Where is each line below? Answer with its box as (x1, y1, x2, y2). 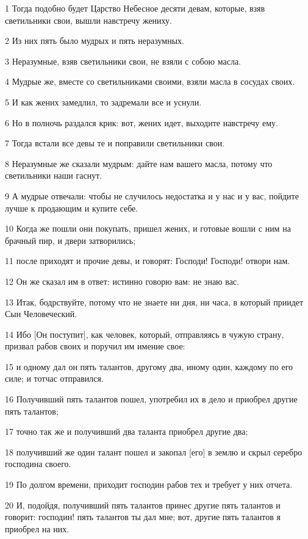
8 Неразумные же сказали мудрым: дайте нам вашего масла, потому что (5, 157, 273, 170)
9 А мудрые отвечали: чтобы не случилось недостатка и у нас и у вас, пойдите (5, 189, 299, 202)
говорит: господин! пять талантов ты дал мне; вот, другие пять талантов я (5, 510, 281, 523)
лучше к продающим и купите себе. (5, 201, 138, 214)
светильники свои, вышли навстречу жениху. (5, 13, 172, 26)
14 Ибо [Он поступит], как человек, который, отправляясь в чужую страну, (5, 327, 284, 340)
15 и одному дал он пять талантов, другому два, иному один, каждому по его (5, 360, 293, 373)
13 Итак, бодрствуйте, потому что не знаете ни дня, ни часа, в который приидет (5, 295, 304, 308)
